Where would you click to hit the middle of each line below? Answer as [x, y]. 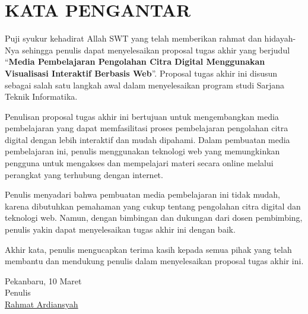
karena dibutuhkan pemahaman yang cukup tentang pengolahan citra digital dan [153, 206]
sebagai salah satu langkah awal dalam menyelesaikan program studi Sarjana [145, 85]
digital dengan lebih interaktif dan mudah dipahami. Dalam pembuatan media [147, 139]
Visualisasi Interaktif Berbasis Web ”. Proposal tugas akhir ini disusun [141, 73]
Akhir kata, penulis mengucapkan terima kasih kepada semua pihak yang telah [148, 249]
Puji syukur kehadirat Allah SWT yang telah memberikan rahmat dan [133, 38]
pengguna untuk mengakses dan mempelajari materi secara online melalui [139, 163]
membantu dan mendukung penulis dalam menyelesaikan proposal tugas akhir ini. [154, 261]
